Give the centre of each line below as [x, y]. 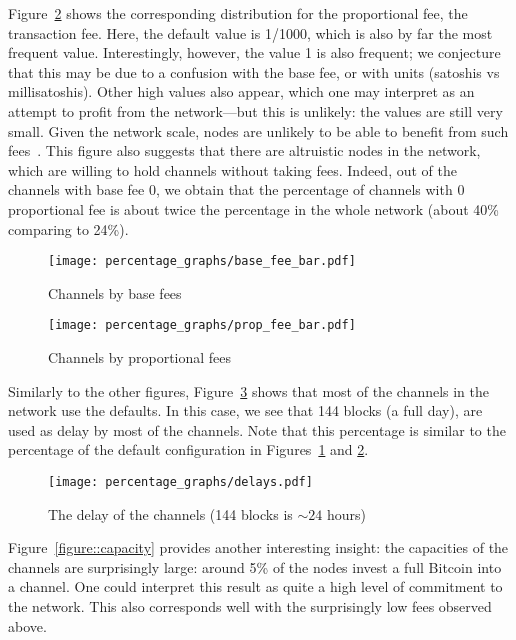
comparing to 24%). [68, 228]
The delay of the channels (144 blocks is [170, 513]
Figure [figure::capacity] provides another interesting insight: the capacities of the [258, 547]
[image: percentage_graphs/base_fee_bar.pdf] [202, 261]
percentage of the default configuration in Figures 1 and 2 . [188, 449]
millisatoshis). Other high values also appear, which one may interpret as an [241, 91]
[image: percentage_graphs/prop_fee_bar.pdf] [202, 325]
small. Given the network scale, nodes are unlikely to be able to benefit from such [258, 130]
